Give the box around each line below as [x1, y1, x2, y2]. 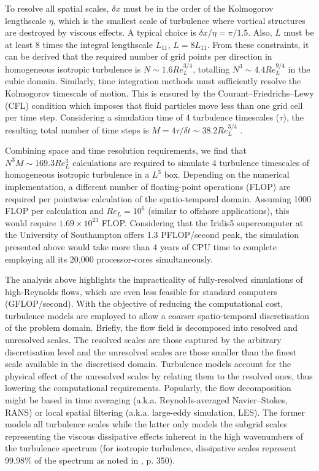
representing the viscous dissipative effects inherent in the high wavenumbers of [5, 429, 303, 442]
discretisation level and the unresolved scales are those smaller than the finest [5, 345, 297, 358]
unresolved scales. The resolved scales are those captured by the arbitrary [5, 333, 282, 346]
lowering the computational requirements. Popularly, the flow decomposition [5, 381, 291, 394]
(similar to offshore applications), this [148, 204, 290, 217]
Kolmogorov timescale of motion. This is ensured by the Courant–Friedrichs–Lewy [5, 86, 314, 99]
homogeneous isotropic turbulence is [5, 62, 141, 75]
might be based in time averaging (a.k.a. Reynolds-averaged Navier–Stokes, [5, 394, 288, 406]
